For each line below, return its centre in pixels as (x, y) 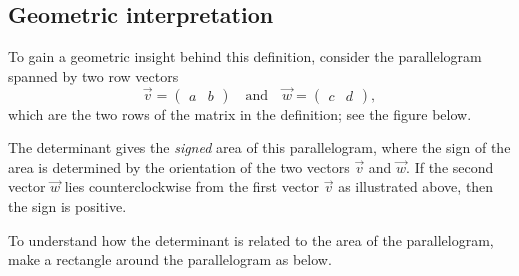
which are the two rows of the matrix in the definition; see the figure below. (240, 113)
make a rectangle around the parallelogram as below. (170, 259)
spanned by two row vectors (93, 75)
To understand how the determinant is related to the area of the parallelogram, (251, 239)
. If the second (450, 166)
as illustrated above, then (416, 186)
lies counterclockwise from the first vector (192, 186)
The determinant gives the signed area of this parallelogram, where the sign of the (259, 147)
